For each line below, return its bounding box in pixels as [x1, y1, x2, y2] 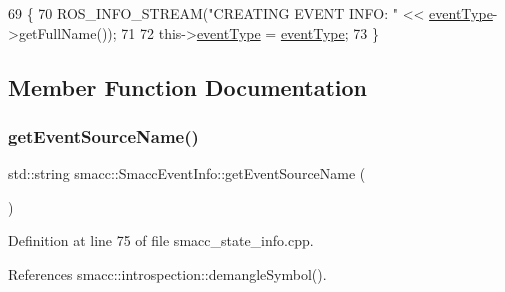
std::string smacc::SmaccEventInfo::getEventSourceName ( [8, 163, 366, 184]
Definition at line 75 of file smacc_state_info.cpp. [8, 230, 314, 251]
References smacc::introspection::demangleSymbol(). [8, 263, 327, 284]
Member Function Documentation [8, 71, 368, 102]
